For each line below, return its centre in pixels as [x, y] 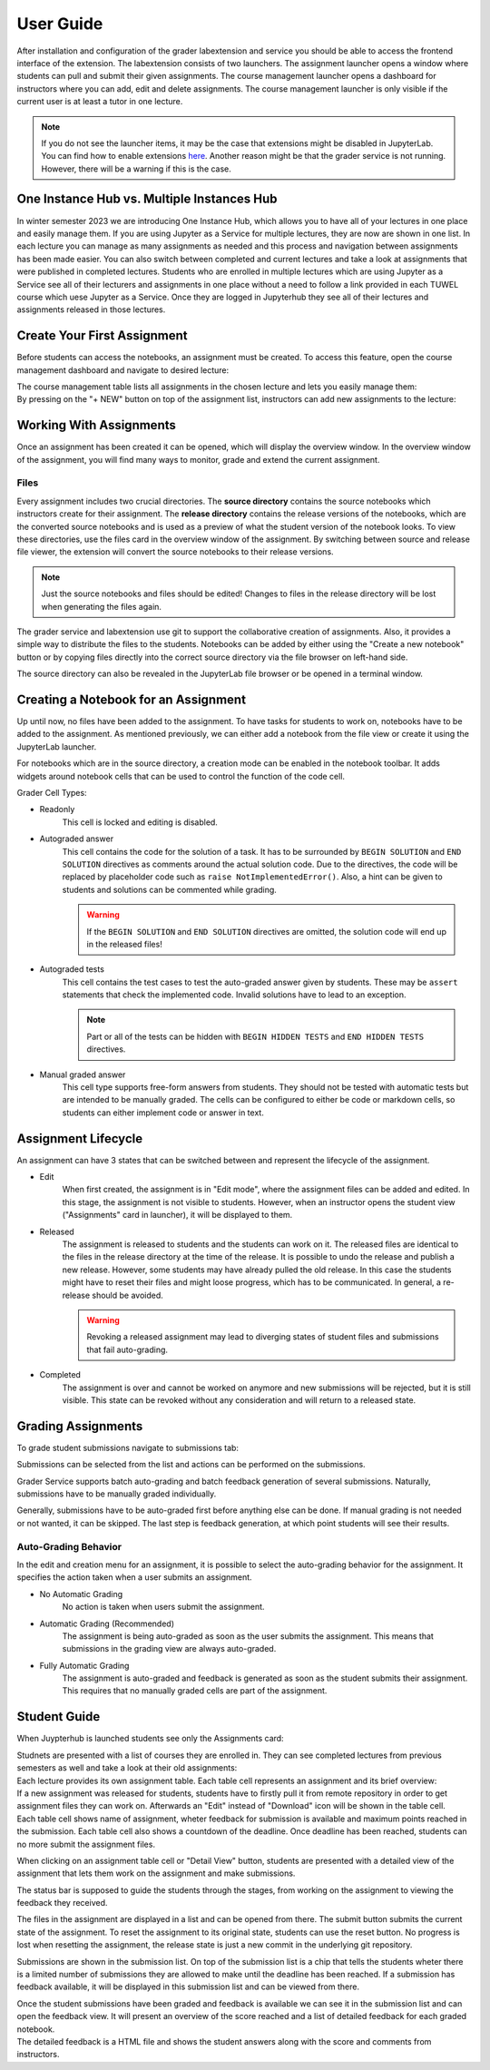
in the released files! [124, 944]
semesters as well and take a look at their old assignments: [127, 1768]
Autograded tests [72, 969]
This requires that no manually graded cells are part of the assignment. [195, 1691]
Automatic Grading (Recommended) [107, 1624]
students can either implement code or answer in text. [163, 1113]
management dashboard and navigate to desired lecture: [123, 370]
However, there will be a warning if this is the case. [136, 169]
